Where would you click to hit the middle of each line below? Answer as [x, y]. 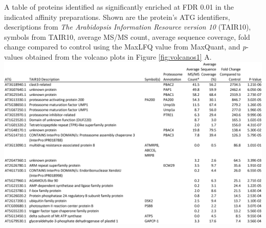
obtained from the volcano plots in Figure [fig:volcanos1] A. [118, 56]
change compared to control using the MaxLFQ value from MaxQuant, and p [125, 47]
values [14, 56]
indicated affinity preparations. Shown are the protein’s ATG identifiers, [117, 17]
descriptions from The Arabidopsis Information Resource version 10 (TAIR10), [128, 27]
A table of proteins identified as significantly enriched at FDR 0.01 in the [119, 7]
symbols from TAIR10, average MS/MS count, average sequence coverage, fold [127, 36]
